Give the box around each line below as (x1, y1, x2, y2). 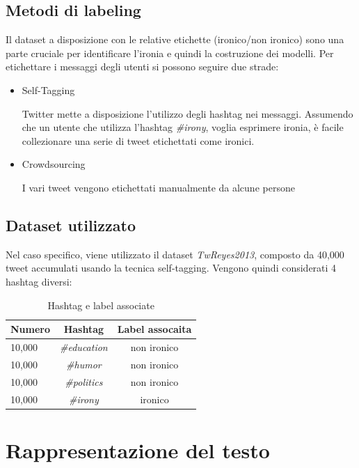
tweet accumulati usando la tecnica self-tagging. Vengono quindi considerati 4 (6, 260, 337, 275)
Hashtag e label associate (47, 297, 154, 312)
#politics (65, 374, 103, 389)
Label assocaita (117, 322, 192, 336)
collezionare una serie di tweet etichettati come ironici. (22, 133, 255, 148)
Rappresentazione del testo (6, 435, 270, 464)
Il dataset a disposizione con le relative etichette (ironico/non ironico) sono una (6, 32, 344, 47)
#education (60, 339, 108, 354)
